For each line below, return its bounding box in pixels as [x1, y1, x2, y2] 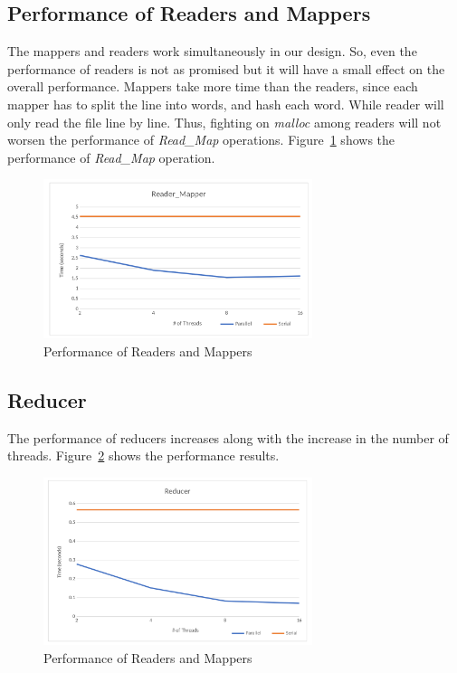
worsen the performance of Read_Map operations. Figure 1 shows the [7, 130, 395, 149]
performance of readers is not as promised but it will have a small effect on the [7, 59, 445, 78]
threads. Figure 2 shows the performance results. [7, 446, 280, 465]
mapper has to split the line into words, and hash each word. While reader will [7, 94, 444, 113]
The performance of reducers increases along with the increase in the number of [7, 428, 449, 447]
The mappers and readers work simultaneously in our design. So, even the [7, 42, 417, 61]
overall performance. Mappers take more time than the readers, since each [7, 77, 418, 96]
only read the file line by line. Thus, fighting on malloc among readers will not [7, 112, 442, 131]
